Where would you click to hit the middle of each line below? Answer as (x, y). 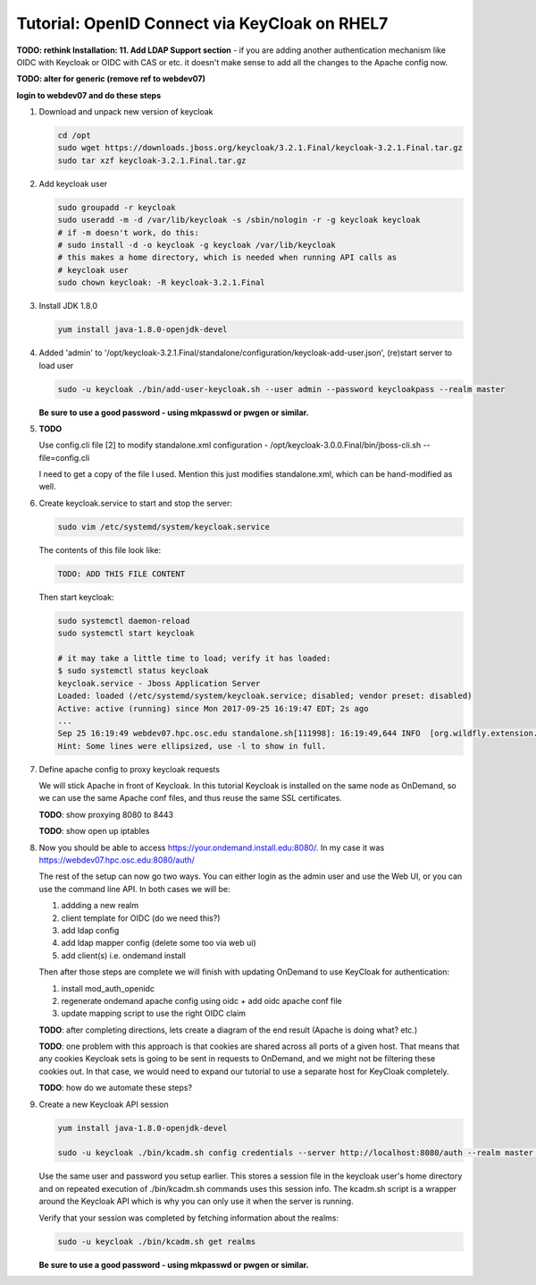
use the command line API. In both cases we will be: (135, 889)
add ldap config (90, 930)
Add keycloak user (73, 183)
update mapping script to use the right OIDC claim (153, 1013)
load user (56, 365)
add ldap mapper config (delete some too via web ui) (159, 943)
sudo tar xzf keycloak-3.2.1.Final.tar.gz (152, 160)
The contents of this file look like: (100, 549)
